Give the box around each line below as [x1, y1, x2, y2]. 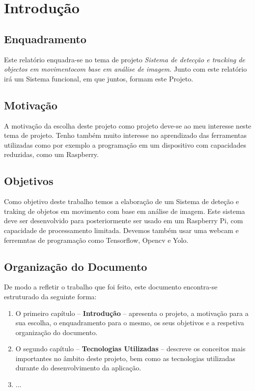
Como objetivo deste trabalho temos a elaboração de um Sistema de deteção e [4, 196, 239, 207]
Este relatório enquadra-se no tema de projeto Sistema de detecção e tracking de [4, 54, 245, 64]
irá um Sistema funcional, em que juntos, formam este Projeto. [4, 73, 194, 83]
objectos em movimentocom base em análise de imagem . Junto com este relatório [4, 64, 247, 74]
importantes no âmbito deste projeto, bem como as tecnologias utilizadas [15, 353, 235, 363]
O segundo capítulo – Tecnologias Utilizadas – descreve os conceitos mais [15, 343, 246, 354]
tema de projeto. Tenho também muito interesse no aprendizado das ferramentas [4, 130, 247, 140]
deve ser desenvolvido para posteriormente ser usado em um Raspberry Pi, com [4, 215, 243, 226]
